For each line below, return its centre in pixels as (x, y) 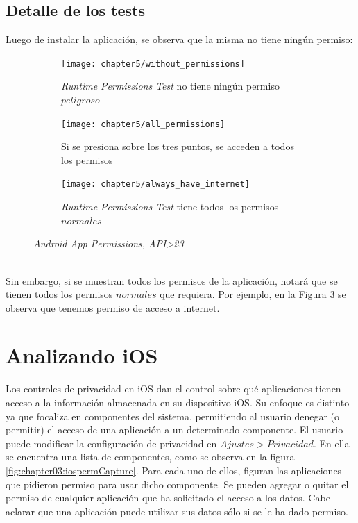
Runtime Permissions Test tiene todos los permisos (170, 207)
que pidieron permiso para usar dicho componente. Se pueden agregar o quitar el (177, 484)
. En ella (331, 443)
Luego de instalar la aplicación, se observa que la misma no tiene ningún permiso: (179, 39)
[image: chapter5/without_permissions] (153, 64)
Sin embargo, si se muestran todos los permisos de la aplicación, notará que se (172, 280)
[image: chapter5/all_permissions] (143, 124)
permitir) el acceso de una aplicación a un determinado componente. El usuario (174, 430)
